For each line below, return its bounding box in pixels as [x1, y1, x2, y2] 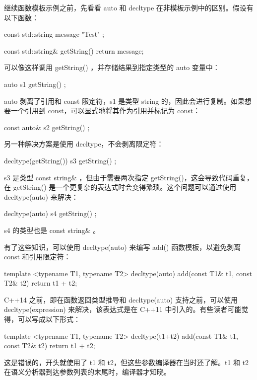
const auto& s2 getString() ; [4, 122, 90, 132]
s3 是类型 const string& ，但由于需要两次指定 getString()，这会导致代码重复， [4, 172, 254, 182]
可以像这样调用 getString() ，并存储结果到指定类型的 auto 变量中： [4, 62, 220, 73]
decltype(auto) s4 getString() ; [4, 208, 97, 219]
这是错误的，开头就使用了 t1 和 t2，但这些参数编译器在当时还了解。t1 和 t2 [4, 357, 249, 367]
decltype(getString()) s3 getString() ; [4, 155, 117, 165]
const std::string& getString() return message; [4, 45, 144, 56]
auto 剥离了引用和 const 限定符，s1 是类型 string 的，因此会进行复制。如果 [4, 95, 245, 106]
